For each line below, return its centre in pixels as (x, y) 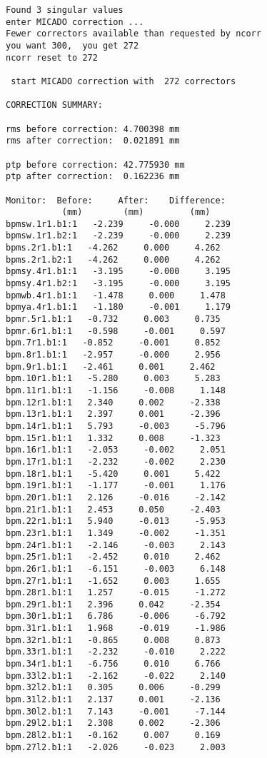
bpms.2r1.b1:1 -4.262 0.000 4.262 (113, 248)
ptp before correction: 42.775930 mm (95, 165)
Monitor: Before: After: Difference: (116, 200)
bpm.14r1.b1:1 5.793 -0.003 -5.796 (116, 426)
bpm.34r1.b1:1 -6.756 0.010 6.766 (113, 664)
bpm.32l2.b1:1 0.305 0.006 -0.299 (113, 688)
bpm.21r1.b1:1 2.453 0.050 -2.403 (113, 509)
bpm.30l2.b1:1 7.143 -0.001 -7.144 (116, 711)
